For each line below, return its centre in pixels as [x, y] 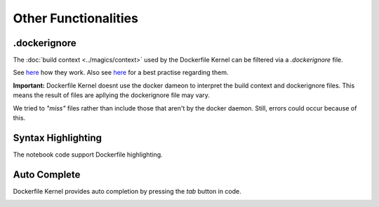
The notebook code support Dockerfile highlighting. [88, 155]
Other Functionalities [75, 18]
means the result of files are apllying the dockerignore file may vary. [112, 95]
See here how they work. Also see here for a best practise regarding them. [121, 73]
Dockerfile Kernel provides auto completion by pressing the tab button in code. [127, 191]
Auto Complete [47, 174]
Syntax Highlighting [57, 137]
